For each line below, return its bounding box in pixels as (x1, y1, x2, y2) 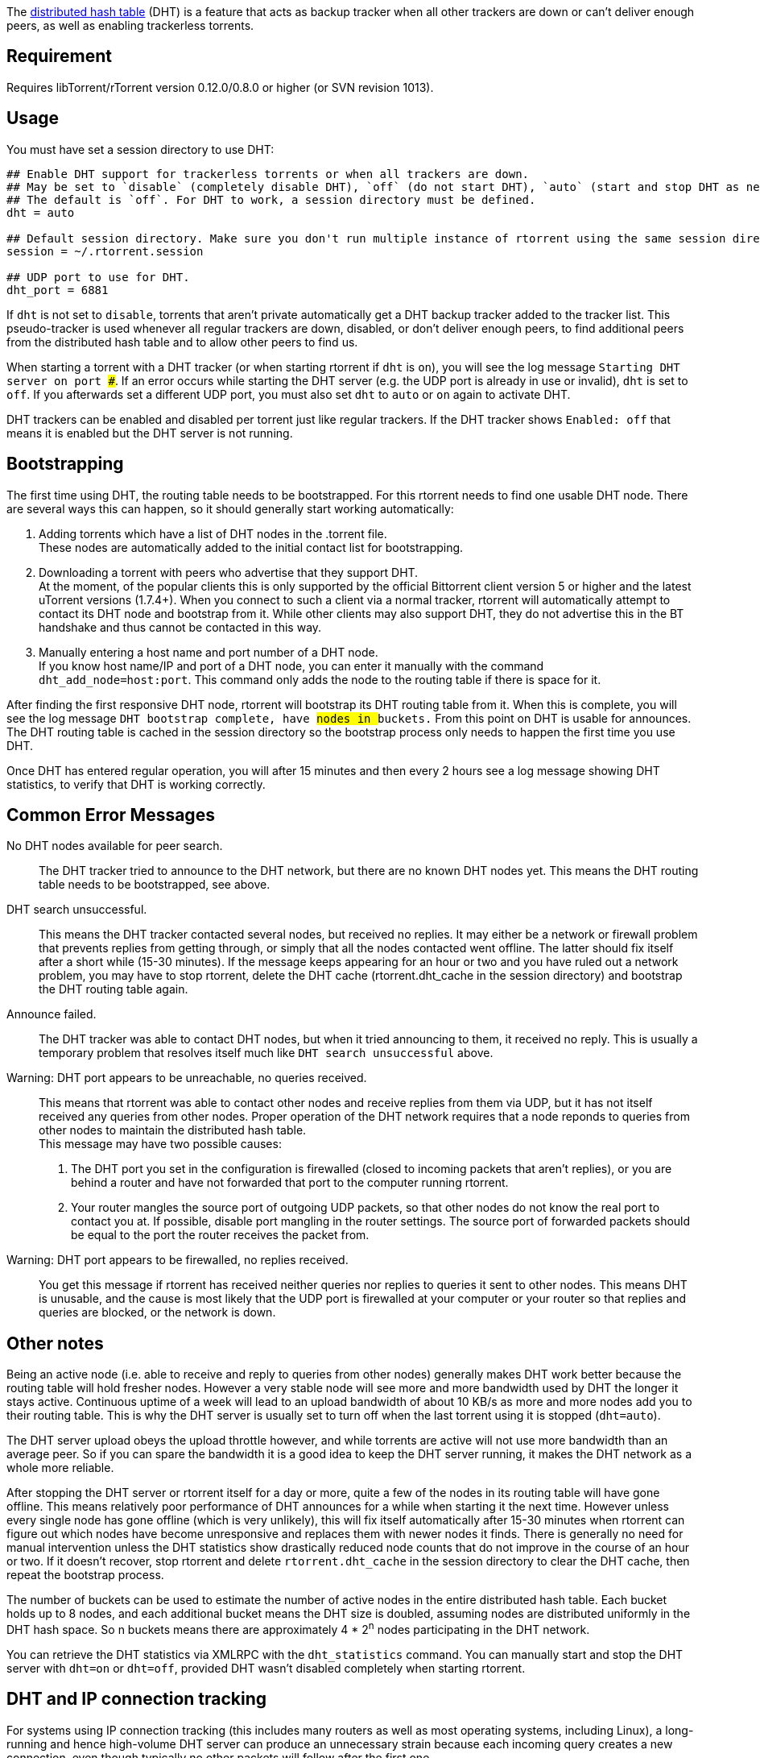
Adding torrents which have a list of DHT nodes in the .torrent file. (39, 526, 387, 541)
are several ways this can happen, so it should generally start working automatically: (6, 501, 454, 516)
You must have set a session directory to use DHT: (6, 142, 275, 156)
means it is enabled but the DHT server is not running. (6, 425, 293, 440)
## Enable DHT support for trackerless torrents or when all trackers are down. (6, 167, 530, 180)
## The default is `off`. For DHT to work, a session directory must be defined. (6, 193, 536, 206)
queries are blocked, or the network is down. (39, 1305, 276, 1320)
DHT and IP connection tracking (6, 1689, 267, 1710)
